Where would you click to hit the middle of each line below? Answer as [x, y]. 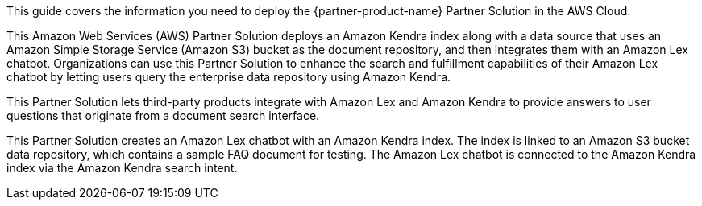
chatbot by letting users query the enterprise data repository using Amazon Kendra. [229, 77]
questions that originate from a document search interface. [163, 115]
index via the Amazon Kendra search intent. [122, 168]
